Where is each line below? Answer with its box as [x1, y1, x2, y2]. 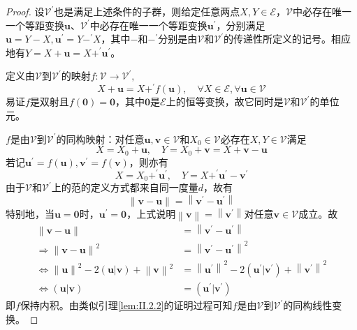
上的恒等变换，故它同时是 [166, 94, 284, 109]
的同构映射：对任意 [56, 131, 145, 146]
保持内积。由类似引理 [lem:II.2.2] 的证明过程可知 [20, 298, 233, 313]
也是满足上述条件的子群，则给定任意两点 [54, 4, 240, 18]
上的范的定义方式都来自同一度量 [51, 180, 198, 195]
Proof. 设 [6, 4, 45, 18]
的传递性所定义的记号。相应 [223, 31, 351, 46]
